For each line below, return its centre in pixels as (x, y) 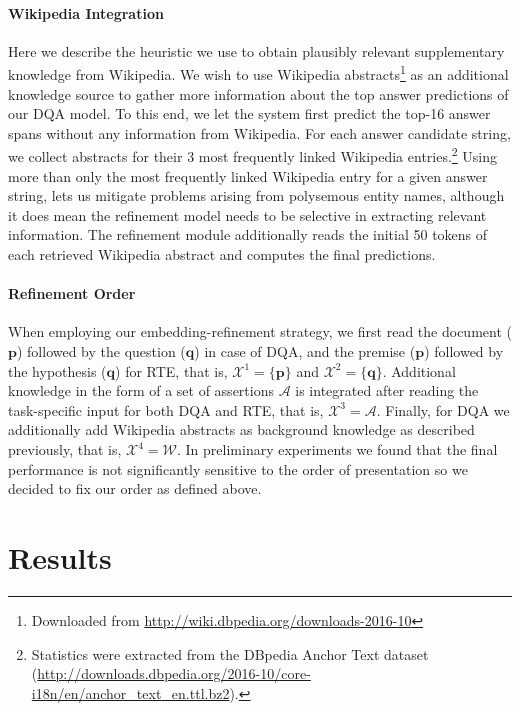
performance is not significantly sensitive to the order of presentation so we (238, 468)
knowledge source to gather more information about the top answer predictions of (258, 93)
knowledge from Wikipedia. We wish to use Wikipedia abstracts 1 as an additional (258, 73)
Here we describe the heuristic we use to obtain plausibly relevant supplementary (256, 50)
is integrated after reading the (387, 390)
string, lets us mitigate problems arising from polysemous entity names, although (256, 195)
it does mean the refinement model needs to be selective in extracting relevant (247, 214)
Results (60, 556)
